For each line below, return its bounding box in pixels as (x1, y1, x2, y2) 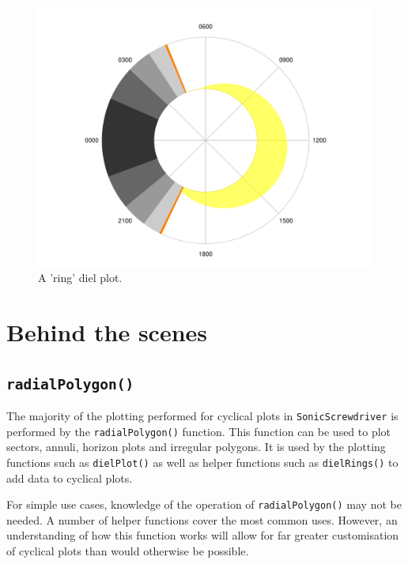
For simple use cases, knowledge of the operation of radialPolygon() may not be (6, 496, 402, 513)
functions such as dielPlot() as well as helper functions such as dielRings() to (6, 453, 399, 470)
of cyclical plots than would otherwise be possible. (6, 542, 249, 558)
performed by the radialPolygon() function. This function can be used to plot (6, 423, 391, 439)
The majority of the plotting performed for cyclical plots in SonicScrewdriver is (6, 407, 399, 423)
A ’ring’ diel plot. (38, 269, 123, 286)
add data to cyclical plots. (6, 469, 133, 486)
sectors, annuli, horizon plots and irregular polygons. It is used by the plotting (6, 438, 386, 455)
